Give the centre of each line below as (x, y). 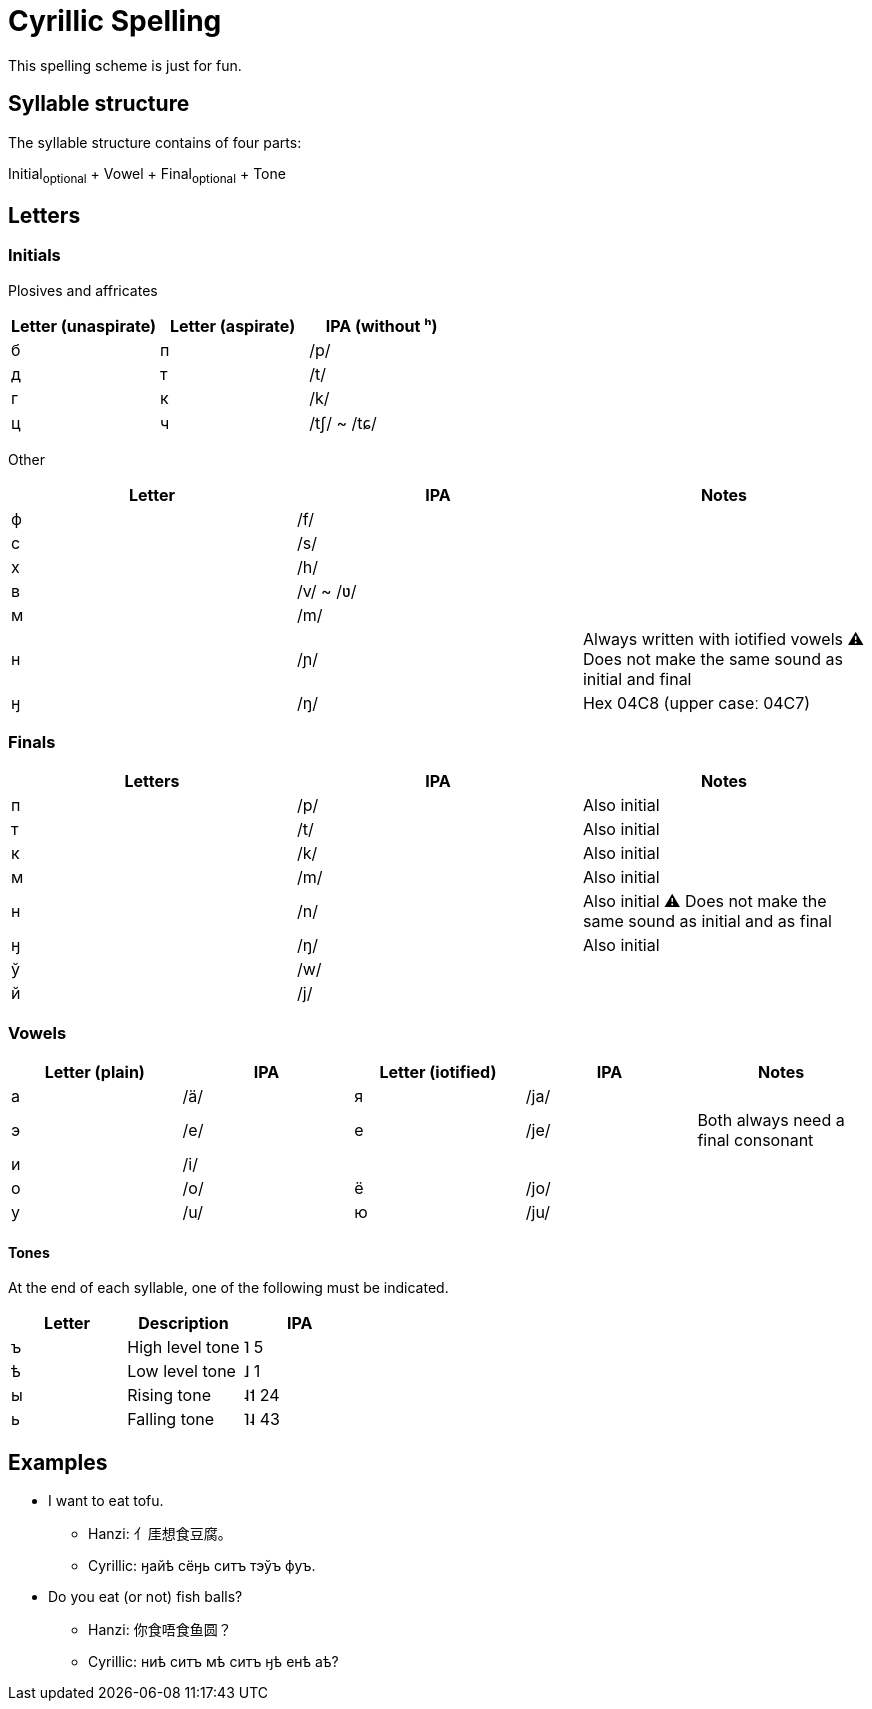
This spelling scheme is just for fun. (125, 65)
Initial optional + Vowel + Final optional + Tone (147, 175)
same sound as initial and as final (707, 921)
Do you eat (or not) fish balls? (145, 1597)
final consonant (755, 1140)
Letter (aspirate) (233, 325)
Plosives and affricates (83, 290)
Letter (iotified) (438, 1072)
